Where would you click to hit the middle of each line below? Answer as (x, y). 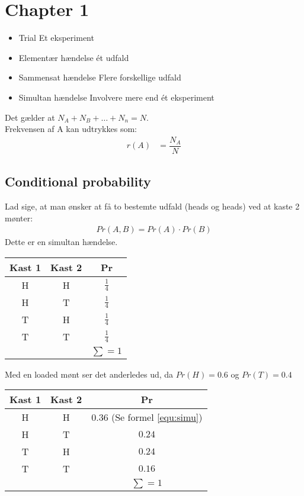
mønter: (19, 218)
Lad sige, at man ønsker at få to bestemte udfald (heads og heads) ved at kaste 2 (152, 206)
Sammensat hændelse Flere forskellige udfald (100, 77)
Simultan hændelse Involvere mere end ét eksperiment (116, 97)
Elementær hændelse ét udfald (74, 57)
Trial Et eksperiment (56, 38)
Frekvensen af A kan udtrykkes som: (71, 129)
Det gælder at (30, 117)
